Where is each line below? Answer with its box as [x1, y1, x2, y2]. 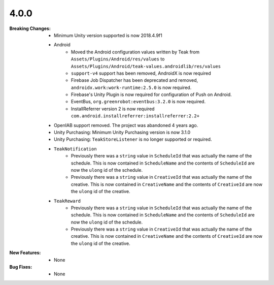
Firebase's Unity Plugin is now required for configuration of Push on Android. [71, 91, 232, 98]
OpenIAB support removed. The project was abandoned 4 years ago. [54, 122, 198, 128]
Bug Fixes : [9, 264, 32, 270]
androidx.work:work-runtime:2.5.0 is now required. [71, 84, 192, 90]
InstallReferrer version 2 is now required [71, 106, 155, 112]
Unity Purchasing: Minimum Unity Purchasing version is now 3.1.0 [54, 130, 191, 136]
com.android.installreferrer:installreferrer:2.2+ [71, 113, 200, 119]
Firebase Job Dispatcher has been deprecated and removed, [71, 77, 198, 83]
